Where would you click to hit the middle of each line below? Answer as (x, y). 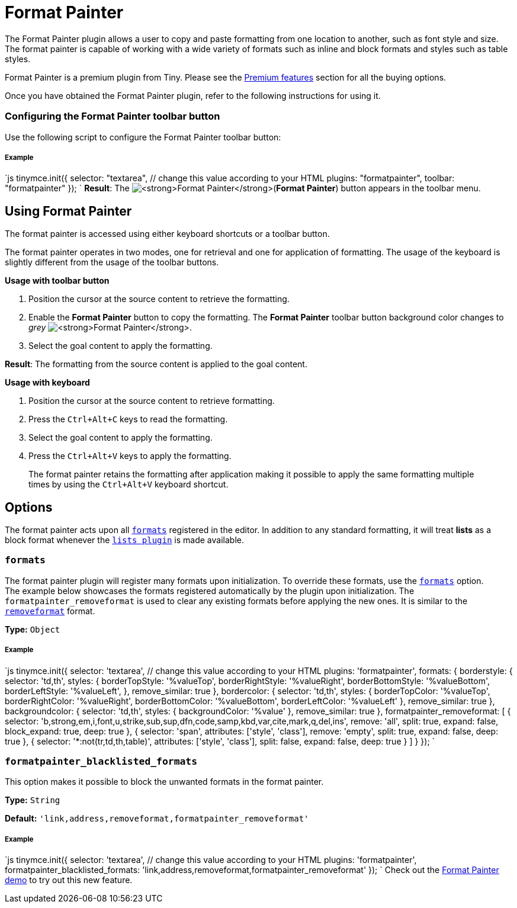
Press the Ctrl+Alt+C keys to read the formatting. (128, 419)
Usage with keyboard (47, 383)
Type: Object (33, 629)
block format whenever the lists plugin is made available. (124, 540)
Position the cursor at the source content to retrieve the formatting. (159, 299)
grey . (110, 328)
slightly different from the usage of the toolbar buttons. (112, 262)
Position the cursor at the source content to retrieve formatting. (152, 401)
